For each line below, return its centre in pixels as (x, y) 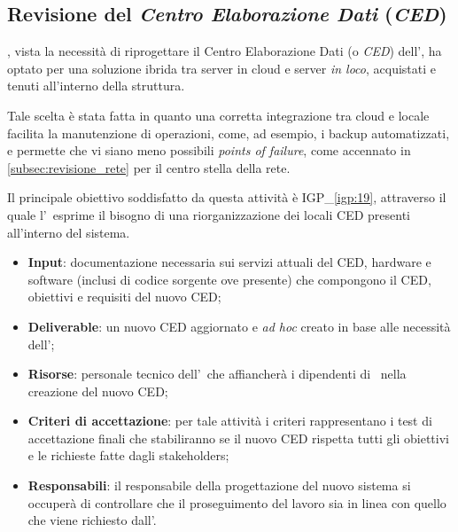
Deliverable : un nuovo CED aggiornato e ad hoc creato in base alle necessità (239, 326)
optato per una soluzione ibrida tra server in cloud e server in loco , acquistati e (222, 68)
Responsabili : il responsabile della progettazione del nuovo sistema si (219, 485)
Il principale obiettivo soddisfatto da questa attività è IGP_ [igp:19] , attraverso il (227, 197)
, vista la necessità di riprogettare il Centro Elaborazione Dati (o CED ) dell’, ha (225, 51)
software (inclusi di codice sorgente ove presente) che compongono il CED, (229, 279)
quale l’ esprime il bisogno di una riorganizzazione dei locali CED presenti (209, 214)
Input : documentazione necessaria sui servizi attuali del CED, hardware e (229, 262)
